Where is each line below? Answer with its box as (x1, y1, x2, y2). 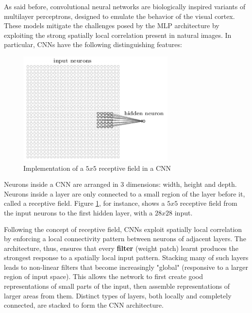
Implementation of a (23, 163, 84, 173)
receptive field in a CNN (99, 163, 171, 173)
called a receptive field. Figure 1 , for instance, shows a (4, 198, 165, 208)
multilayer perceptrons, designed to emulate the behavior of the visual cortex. (4, 11, 235, 21)
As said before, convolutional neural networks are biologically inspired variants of (4, 1, 246, 11)
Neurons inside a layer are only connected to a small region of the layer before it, (4, 188, 245, 198)
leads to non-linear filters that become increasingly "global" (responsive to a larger (4, 262, 249, 272)
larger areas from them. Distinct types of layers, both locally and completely (4, 290, 232, 300)
